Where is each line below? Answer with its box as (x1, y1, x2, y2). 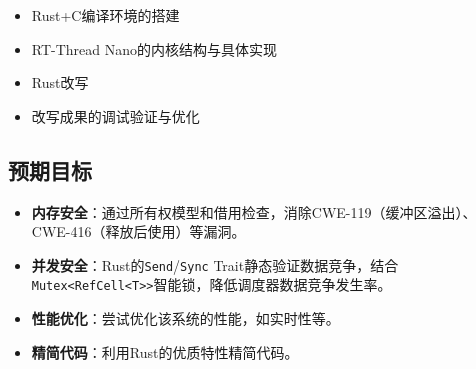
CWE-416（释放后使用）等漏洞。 (31, 221, 246, 242)
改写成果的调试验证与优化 (31, 105, 200, 126)
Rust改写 (31, 72, 89, 93)
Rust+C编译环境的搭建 (31, 5, 180, 25)
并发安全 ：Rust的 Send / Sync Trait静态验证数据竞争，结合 (31, 254, 399, 275)
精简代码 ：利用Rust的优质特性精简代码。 (31, 341, 299, 362)
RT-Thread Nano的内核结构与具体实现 (31, 38, 278, 59)
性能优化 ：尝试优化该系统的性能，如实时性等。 (31, 308, 340, 329)
